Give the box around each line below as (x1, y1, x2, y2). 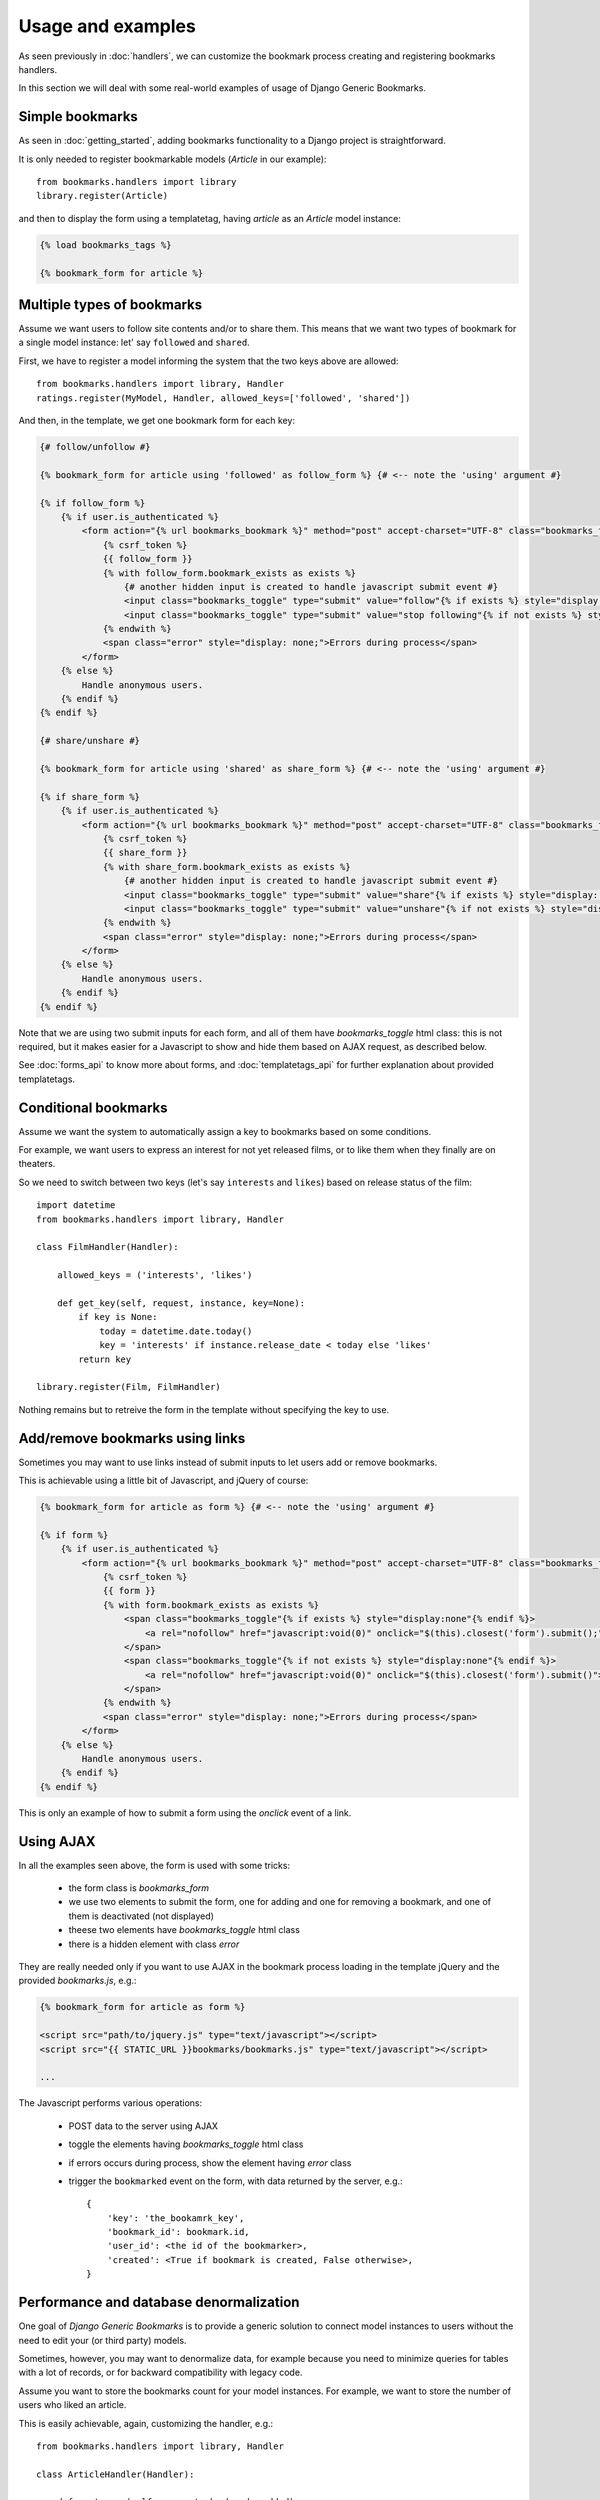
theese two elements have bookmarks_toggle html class (68, 1924, 300, 1936)
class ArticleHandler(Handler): (36, 2468, 195, 2480)
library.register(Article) (36, 190, 169, 202)
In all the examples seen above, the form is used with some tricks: (18, 1859, 290, 1871)
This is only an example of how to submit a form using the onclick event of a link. (18, 1806, 352, 1819)
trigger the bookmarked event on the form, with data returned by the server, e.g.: (68, 2175, 404, 2187)
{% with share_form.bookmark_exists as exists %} (102, 861, 351, 872)
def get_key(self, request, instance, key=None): (56, 1297, 305, 1309)
